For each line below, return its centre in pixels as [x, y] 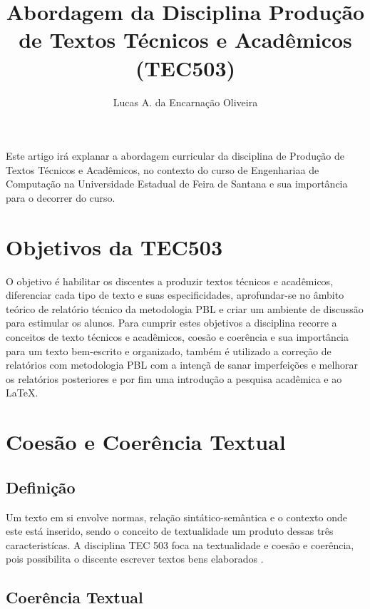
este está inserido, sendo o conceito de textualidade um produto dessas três [170, 531]
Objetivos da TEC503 [114, 246]
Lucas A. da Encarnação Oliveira [185, 102]
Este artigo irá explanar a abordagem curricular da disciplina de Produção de [175, 156]
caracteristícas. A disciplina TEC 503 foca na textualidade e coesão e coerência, [180, 544]
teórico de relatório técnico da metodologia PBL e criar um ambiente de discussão [185, 308]
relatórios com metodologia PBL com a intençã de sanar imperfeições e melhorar [182, 365]
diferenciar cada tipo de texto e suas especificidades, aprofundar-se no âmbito [175, 295]
